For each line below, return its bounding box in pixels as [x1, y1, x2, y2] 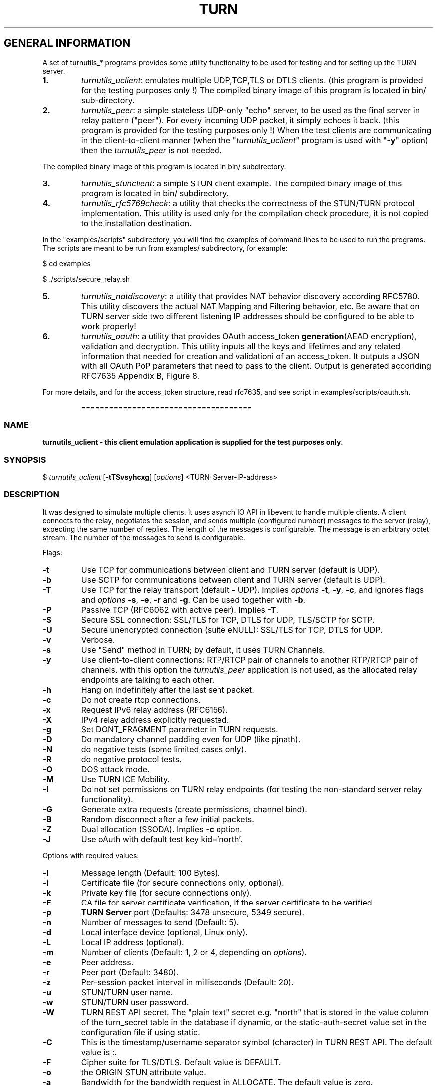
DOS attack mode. [81, 764, 150, 774]
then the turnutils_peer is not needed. [81, 145, 222, 155]
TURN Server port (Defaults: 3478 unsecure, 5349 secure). [81, 907, 305, 917]
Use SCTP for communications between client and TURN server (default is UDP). [81, 574, 385, 585]
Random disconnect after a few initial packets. [81, 814, 254, 824]
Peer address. [81, 957, 134, 967]
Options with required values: [42, 851, 139, 860]
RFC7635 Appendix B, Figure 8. [81, 370, 200, 381]
